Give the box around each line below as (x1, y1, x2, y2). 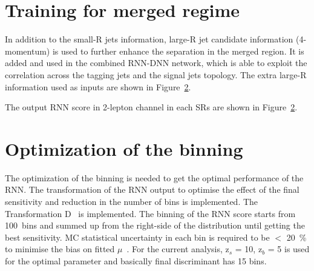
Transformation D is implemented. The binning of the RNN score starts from (5, 207, 296, 219)
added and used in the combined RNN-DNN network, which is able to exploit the (5, 56, 307, 69)
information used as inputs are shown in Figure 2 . (5, 80, 191, 93)
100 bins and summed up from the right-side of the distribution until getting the (5, 219, 305, 232)
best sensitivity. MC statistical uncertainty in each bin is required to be (5, 230, 270, 243)
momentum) (5, 44, 50, 57)
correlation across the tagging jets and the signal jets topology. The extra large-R (5, 68, 307, 81)
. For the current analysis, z (126, 243, 229, 255)
